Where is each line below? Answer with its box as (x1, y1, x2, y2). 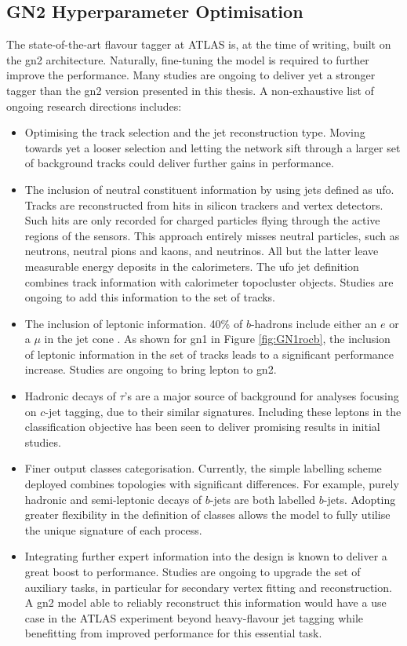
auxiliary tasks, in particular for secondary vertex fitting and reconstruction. (24, 578, 392, 595)
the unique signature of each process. (24, 521, 202, 538)
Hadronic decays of (24, 388, 116, 404)
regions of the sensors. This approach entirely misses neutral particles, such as (24, 227, 400, 243)
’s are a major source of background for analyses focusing (124, 388, 399, 404)
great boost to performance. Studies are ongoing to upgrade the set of (24, 564, 361, 580)
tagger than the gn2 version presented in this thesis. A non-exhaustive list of (6, 82, 374, 98)
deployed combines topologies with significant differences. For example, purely (24, 476, 399, 492)
